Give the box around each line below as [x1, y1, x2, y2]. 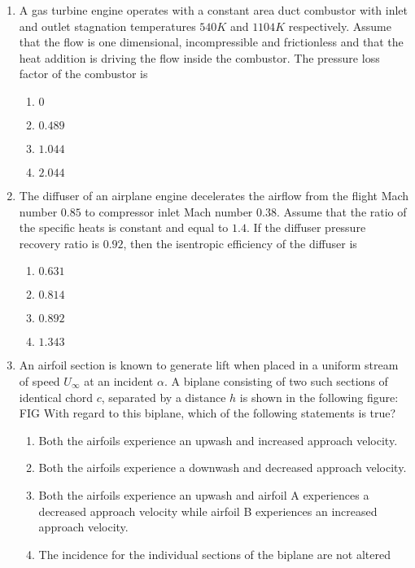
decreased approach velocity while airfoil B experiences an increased [38, 502, 378, 519]
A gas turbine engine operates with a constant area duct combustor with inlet [19, 2, 408, 18]
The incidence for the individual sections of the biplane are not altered [38, 545, 391, 562]
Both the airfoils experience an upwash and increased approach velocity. [38, 431, 398, 448]
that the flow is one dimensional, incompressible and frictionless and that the [19, 33, 404, 50]
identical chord [19, 388, 94, 405]
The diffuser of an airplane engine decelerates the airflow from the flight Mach [19, 186, 409, 203]
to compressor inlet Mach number [85, 203, 253, 220]
